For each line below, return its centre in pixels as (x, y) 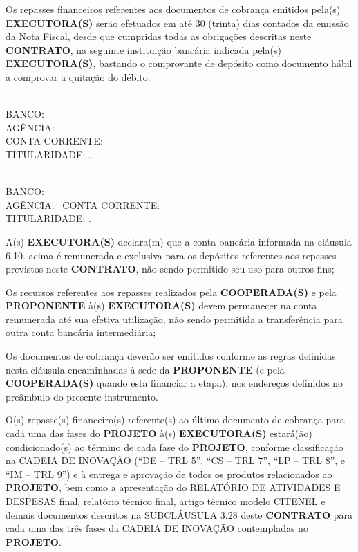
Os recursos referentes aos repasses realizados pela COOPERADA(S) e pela (171, 292)
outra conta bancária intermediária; (81, 332)
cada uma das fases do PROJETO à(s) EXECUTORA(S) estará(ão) (159, 433)
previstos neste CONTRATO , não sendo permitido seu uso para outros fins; (170, 269)
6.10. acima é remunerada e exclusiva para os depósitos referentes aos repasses (171, 255)
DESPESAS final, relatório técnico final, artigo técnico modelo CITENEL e (166, 501)
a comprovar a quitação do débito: (78, 76)
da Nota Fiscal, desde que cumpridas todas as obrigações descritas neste (159, 36)
